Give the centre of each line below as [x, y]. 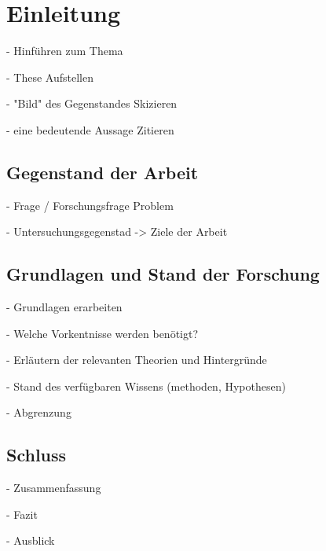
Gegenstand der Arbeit [103, 172]
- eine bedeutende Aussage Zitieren [90, 129]
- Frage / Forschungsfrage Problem [90, 205]
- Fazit [22, 514]
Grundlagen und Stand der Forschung [163, 274]
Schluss [37, 455]
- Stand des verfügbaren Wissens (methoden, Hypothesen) [146, 386]
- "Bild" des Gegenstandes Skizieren [92, 103]
